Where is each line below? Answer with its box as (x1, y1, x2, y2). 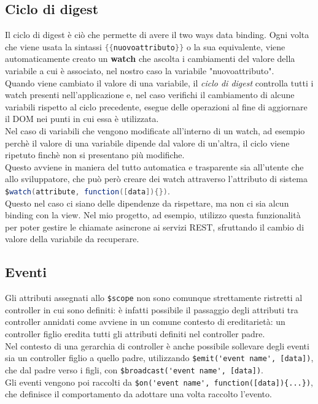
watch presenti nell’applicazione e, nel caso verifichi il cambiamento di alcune (5, 88, 295, 101)
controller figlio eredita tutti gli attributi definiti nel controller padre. (5, 327, 265, 340)
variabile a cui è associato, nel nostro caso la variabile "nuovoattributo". (5, 64, 274, 77)
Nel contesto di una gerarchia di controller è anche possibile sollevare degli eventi (5, 339, 309, 352)
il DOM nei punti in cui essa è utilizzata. (5, 112, 159, 125)
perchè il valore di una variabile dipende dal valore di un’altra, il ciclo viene (5, 136, 290, 149)
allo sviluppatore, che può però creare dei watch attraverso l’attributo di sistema (5, 172, 308, 185)
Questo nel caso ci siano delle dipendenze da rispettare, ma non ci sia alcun (5, 196, 289, 209)
